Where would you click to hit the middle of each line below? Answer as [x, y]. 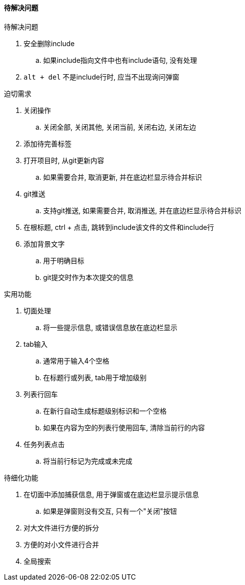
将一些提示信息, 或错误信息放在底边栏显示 [110, 327]
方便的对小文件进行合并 [61, 544]
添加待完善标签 [48, 143]
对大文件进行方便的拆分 [61, 528]
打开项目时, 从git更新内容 [64, 160]
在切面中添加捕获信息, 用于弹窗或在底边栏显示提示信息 [111, 494]
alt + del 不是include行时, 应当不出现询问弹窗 [101, 77]
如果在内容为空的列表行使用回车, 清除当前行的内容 [124, 427]
